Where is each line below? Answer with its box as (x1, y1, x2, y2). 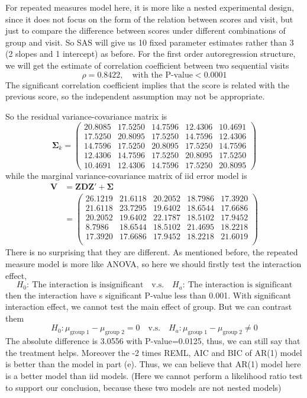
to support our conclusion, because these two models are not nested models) (5, 381, 282, 393)
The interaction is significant (188, 281, 293, 290)
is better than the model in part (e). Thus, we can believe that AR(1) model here (5, 358, 301, 370)
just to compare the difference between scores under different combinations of (5, 24, 286, 37)
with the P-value (132, 70, 193, 79)
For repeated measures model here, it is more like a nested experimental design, (5, 1, 295, 13)
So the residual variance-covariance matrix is (5, 110, 167, 122)
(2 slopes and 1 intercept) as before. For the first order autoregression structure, (5, 47, 296, 60)
